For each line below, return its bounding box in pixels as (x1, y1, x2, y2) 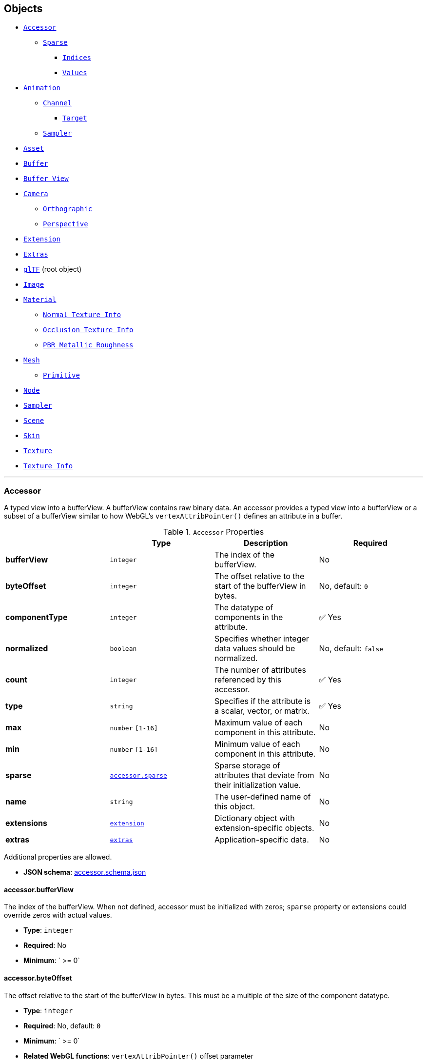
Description (244, 538, 288, 548)
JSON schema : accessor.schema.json (23, 868, 146, 877)
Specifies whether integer (214, 634, 309, 644)
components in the (214, 612, 283, 622)
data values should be (214, 643, 295, 654)
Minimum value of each (214, 739, 300, 749)
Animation (23, 84, 60, 92)
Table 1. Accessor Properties (163, 527, 264, 537)
